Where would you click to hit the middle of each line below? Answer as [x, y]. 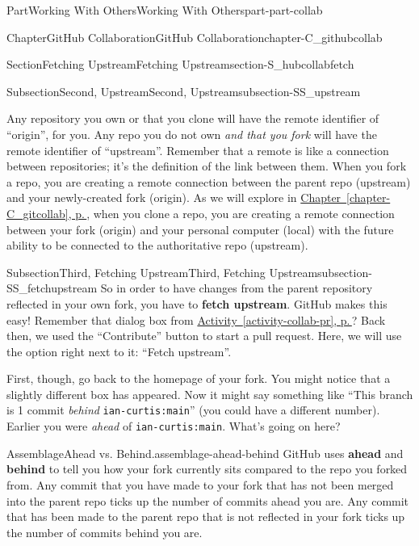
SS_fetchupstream [52, 288]
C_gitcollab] [38, 213]
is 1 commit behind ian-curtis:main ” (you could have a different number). [193, 410]
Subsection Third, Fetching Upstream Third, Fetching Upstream [162, 272]
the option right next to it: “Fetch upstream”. [119, 351]
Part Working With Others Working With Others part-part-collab [165, 10]
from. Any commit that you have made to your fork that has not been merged [200, 484]
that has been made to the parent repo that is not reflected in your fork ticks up [206, 517]
